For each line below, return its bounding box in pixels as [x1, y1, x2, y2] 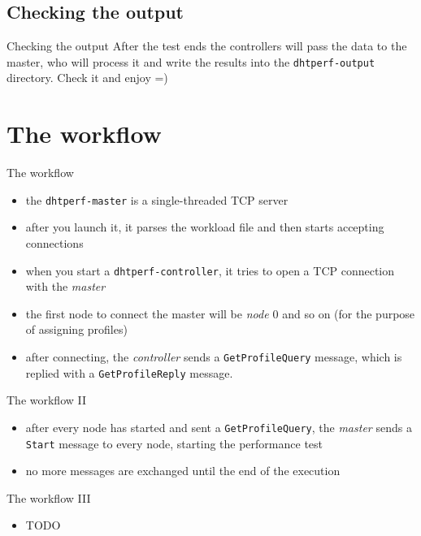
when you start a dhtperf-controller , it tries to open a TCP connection [25, 262, 395, 279]
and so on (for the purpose [282, 305, 415, 322]
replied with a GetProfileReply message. [25, 364, 233, 381]
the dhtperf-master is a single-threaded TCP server [25, 191, 289, 208]
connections [25, 235, 84, 252]
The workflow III [7, 489, 91, 506]
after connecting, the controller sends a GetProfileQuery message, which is [25, 348, 402, 365]
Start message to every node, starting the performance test [25, 434, 323, 452]
